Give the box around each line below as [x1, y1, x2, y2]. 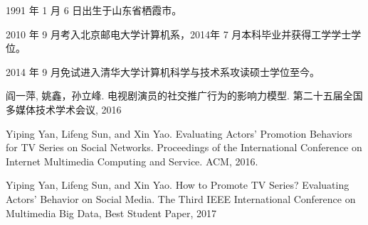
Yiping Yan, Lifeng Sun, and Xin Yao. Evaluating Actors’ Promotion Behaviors [6, 126, 352, 141]
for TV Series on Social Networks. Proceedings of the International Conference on [6, 140, 362, 155]
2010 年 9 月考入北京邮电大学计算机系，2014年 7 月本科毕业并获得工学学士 [6, 26, 352, 41]
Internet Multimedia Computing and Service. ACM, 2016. [6, 153, 258, 168]
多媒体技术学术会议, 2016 [6, 101, 122, 116]
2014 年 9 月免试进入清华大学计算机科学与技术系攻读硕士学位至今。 [6, 64, 320, 79]
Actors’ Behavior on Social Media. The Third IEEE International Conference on [6, 191, 356, 206]
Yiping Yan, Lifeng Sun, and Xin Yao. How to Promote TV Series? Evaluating [6, 177, 349, 192]
